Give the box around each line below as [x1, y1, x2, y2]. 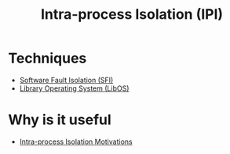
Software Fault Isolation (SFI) [19, 75, 114, 84]
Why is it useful [8, 111, 111, 129]
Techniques [8, 49, 87, 67]
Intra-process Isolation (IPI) [40, 5, 224, 23]
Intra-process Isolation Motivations [19, 137, 133, 146]
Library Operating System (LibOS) [19, 84, 130, 93]
